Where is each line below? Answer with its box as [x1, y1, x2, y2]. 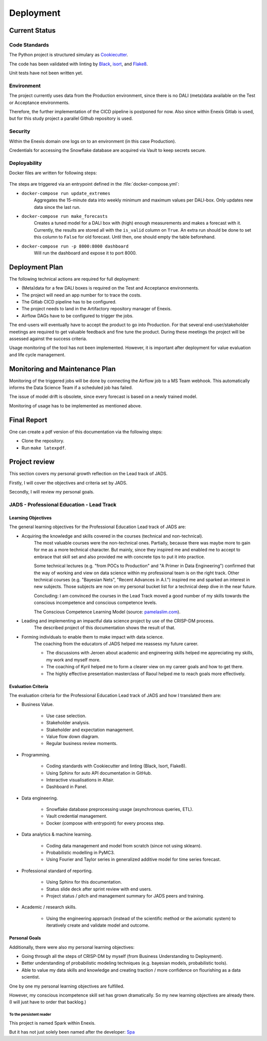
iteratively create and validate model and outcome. [46, 922, 150, 928]
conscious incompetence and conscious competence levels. [34, 599, 157, 606]
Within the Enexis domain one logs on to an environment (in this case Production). [9, 138, 177, 144]
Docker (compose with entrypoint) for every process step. [46, 820, 165, 826]
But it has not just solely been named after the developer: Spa [9, 1029, 135, 1035]
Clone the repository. [21, 438, 64, 444]
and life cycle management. [9, 351, 66, 357]
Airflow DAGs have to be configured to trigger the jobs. [21, 312, 133, 319]
